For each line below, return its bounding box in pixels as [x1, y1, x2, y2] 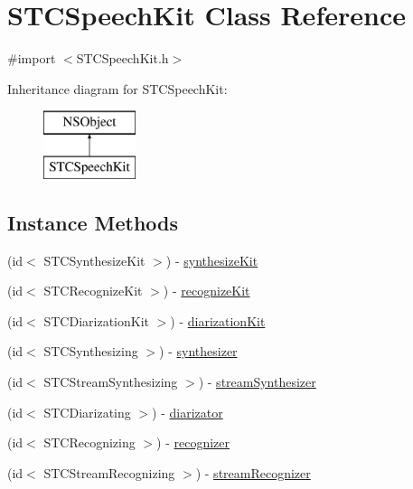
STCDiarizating [43, 402, 131, 421]
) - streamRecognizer [195, 463, 311, 482]
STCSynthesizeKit [43, 250, 145, 269]
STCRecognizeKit [43, 281, 143, 300]
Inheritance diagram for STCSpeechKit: [7, 79, 228, 98]
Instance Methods [7, 208, 178, 236]
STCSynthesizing [43, 342, 138, 361]
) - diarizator [152, 402, 223, 421]
